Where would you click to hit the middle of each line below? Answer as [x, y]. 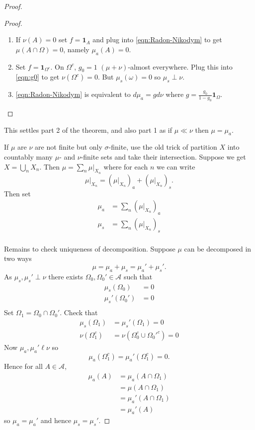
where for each [126, 166]
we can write [176, 166]
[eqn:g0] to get [38, 77]
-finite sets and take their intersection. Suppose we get [163, 156]
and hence [56, 420]
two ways [18, 258]
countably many [29, 156]
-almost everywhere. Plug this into [180, 66]
